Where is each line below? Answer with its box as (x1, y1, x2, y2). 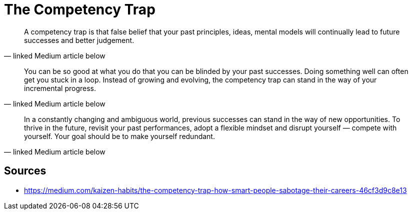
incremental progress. (24, 83, 96, 92)
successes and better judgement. (24, 35, 134, 44)
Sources (4, 164, 46, 177)
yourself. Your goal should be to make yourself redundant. (24, 131, 215, 140)
